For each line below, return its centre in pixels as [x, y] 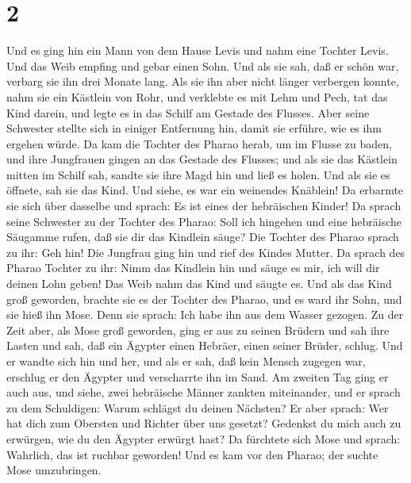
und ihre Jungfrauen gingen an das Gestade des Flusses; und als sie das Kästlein [202, 159]
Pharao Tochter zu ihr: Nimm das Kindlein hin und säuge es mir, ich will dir [193, 268]
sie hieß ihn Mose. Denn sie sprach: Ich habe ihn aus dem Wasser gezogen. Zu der [205, 314]
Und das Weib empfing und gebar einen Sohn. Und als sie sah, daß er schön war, [203, 65]
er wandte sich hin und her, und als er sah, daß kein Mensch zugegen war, [186, 361]
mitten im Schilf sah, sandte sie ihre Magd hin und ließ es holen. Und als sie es [198, 174]
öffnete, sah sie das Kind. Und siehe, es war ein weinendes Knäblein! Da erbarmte [205, 190]
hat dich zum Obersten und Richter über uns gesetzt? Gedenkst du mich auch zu [204, 423]
